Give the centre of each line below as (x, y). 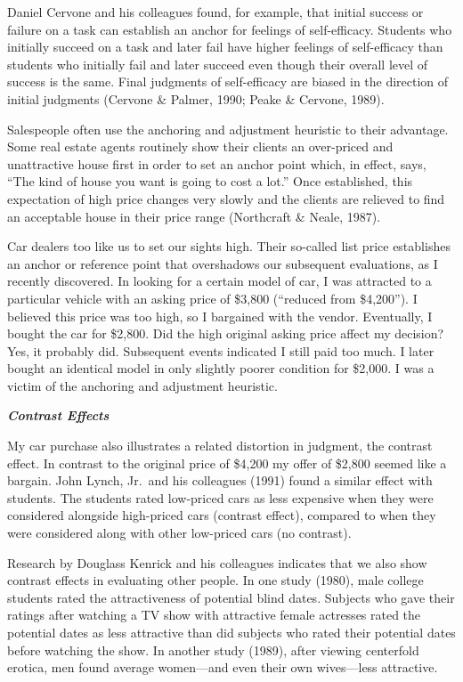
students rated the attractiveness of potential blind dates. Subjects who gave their (231, 597)
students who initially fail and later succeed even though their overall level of (218, 64)
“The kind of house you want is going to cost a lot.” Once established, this (210, 181)
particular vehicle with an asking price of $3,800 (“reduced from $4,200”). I (212, 298)
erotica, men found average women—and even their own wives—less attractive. (223, 667)
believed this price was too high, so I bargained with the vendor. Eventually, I (220, 316)
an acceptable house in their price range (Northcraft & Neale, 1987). (194, 216)
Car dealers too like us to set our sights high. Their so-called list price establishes (229, 246)
